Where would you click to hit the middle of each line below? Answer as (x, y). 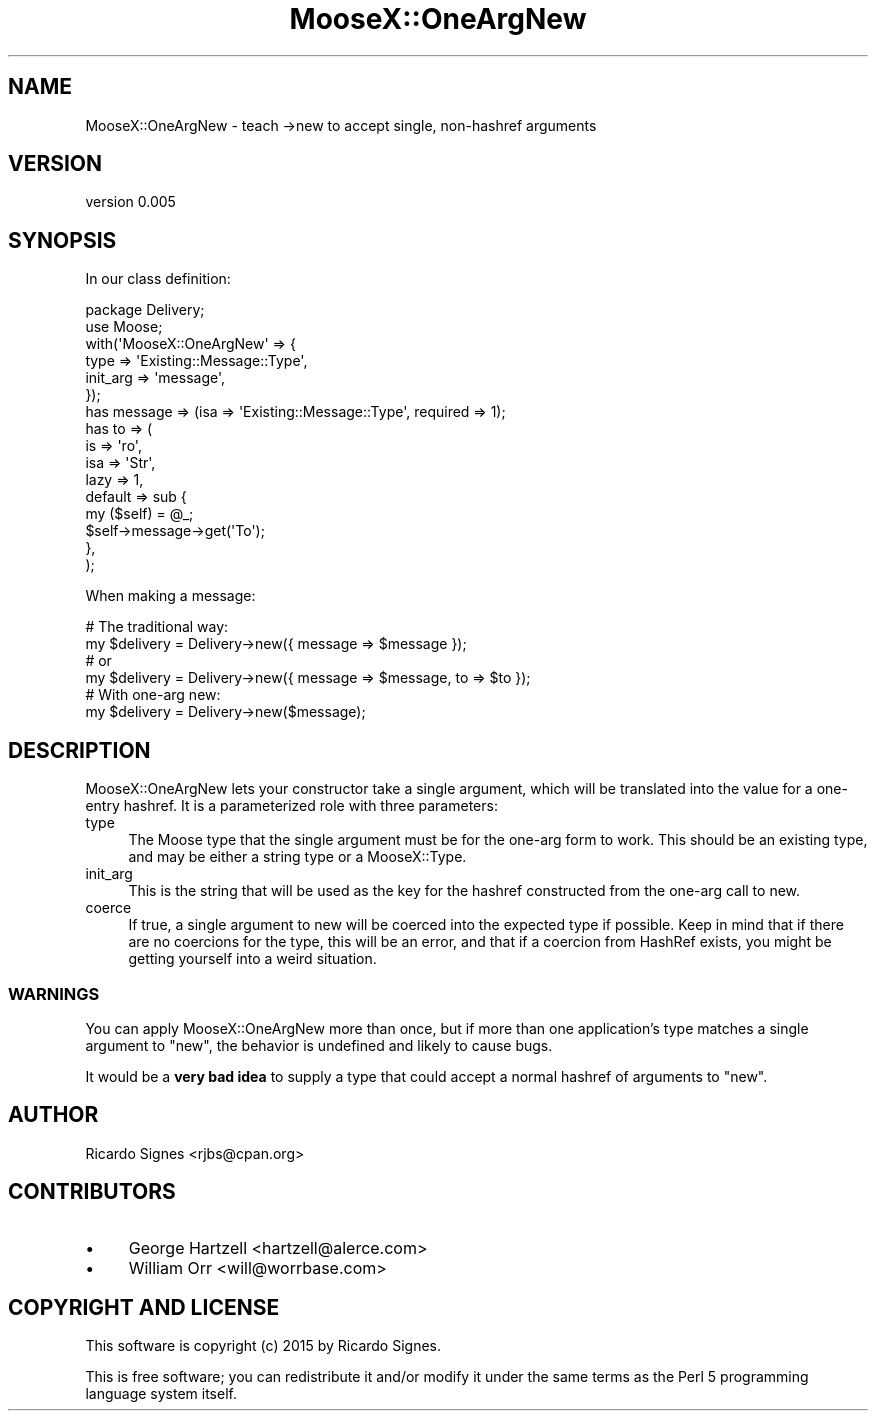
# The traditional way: (157, 627)
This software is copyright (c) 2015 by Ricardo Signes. (263, 1346)
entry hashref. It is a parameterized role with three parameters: (291, 806)
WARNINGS (54, 993)
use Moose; (124, 327)
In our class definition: (158, 279)
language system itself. (161, 1394)
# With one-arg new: (153, 695)
